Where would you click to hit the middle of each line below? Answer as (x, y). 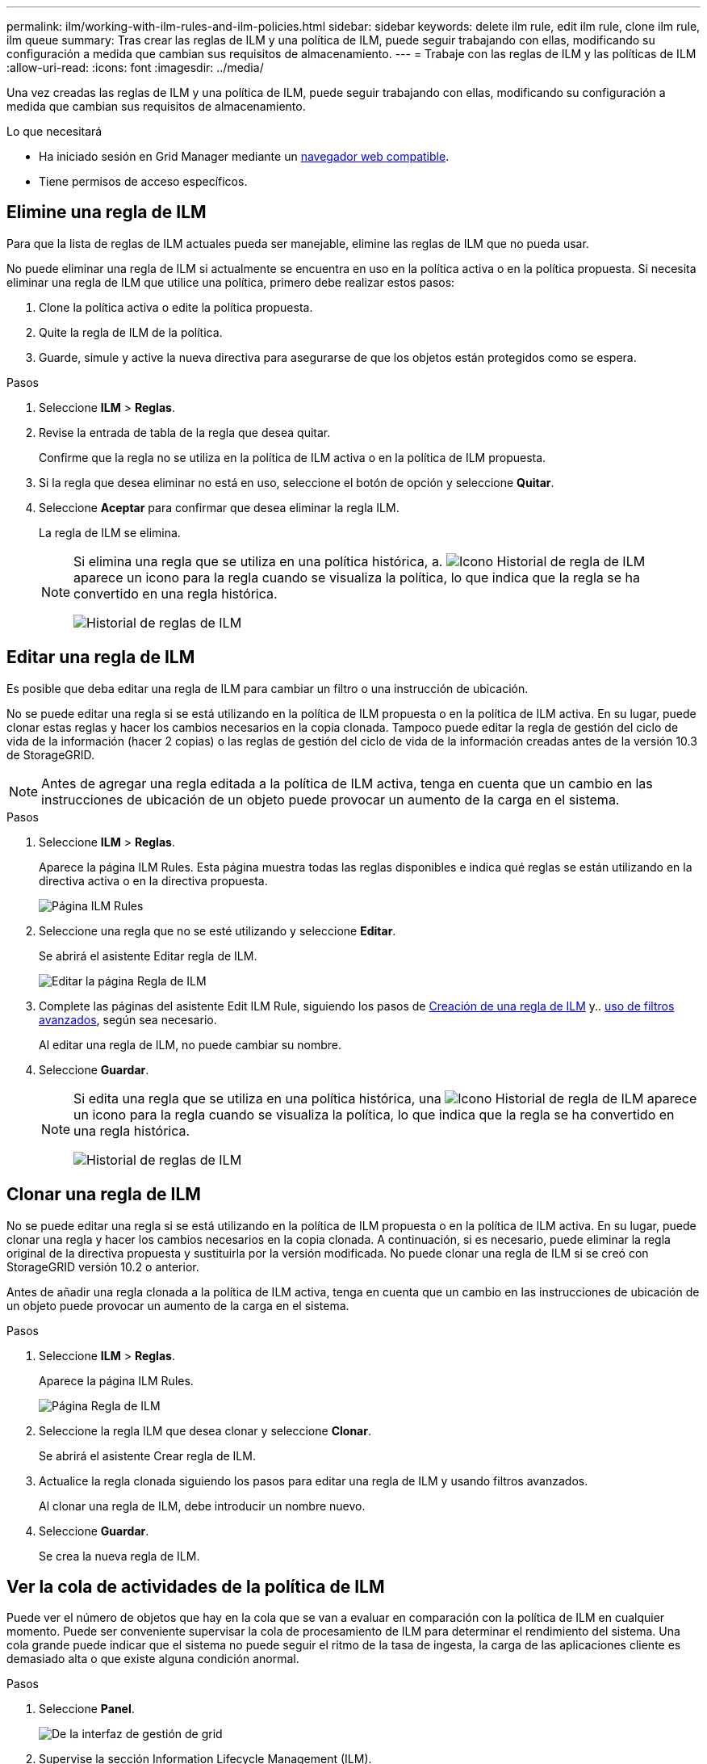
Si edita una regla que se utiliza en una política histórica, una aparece (385, 1098)
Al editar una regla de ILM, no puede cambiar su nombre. (190, 1044)
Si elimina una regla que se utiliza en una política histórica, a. (258, 561)
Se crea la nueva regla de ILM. (119, 1556)
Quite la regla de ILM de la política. (131, 332)
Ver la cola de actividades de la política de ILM (196, 1586)
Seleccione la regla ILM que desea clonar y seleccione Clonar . (205, 1430)
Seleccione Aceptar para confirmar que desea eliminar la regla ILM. (219, 507)
